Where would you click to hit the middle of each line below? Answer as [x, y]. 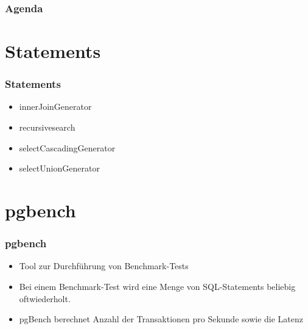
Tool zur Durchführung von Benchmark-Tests [104, 266]
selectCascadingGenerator [67, 147]
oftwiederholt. [45, 298]
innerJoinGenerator [55, 107]
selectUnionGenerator [59, 168]
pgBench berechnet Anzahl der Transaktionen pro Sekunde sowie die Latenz [161, 319]
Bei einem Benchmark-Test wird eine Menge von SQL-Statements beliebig [157, 286]
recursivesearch [47, 127]
